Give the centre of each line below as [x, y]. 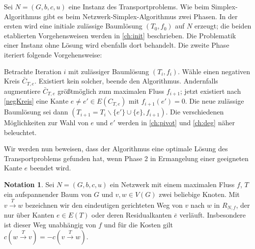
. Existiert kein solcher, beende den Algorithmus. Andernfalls [126, 81]
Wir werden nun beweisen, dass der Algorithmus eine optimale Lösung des [116, 149]
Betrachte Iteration [33, 71]
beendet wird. [50, 168]
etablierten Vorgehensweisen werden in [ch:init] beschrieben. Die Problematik [120, 35]
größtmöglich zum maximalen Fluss [111, 91]
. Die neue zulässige [214, 101]
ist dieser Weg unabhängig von [50, 225]
